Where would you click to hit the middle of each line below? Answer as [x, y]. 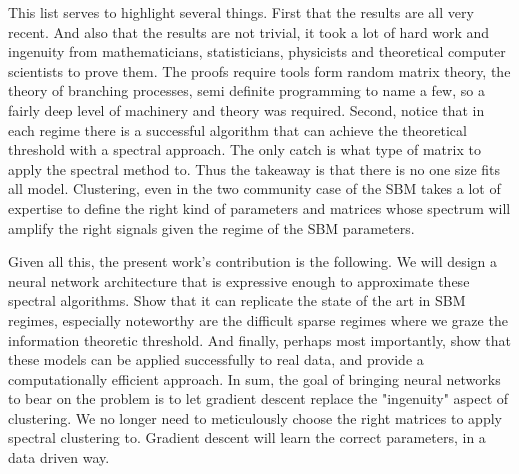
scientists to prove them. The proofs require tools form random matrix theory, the [259, 70]
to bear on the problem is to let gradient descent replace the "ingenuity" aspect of [258, 398]
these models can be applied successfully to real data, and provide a [216, 359]
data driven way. [59, 457]
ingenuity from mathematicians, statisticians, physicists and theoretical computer [257, 51]
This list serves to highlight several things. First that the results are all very [241, 12]
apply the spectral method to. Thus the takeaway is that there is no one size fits [254, 168]
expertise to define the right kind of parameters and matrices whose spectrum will [259, 207]
